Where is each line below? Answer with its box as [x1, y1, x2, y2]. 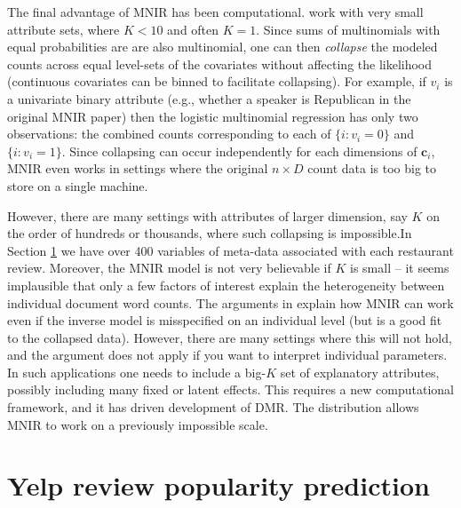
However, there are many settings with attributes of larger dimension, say [7, 206, 408, 225]
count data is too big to [307, 159, 437, 178]
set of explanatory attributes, [280, 362, 440, 381]
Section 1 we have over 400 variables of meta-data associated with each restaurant [7, 241, 454, 259]
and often [167, 20, 219, 38]
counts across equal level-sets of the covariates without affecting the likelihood [7, 54, 433, 73]
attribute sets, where [7, 20, 120, 38]
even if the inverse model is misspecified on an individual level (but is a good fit [7, 311, 442, 329]
